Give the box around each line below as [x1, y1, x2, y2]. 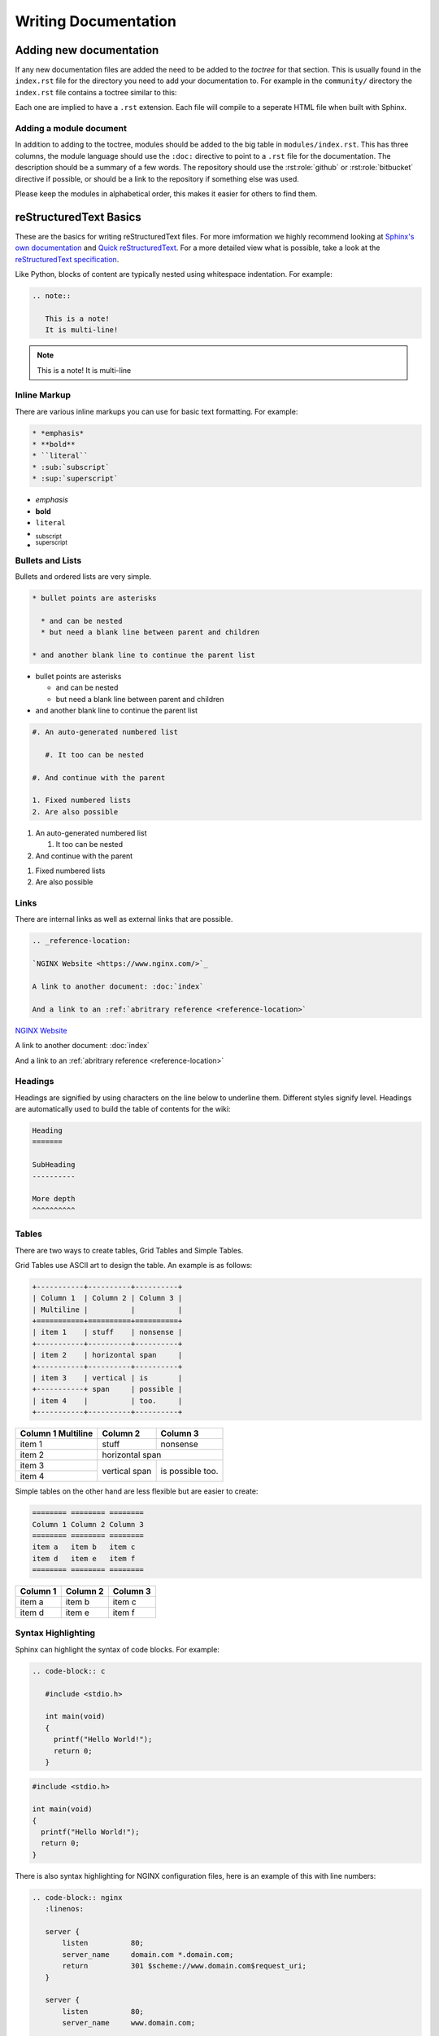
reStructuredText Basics [15, 210, 141, 224]
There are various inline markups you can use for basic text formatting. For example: [15, 406, 298, 416]
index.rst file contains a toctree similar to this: [15, 87, 177, 97]
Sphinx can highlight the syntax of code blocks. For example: [15, 1644, 219, 1654]
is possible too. [160, 1465, 219, 1477]
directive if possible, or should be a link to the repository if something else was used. [15, 173, 300, 183]
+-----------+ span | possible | [32, 1384, 183, 1394]
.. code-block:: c [32, 1666, 106, 1675]
